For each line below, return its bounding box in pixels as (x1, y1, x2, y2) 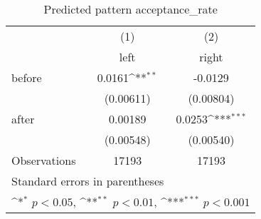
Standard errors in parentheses (11, 173, 164, 189)
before (11, 69, 42, 86)
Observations (11, 152, 76, 168)
